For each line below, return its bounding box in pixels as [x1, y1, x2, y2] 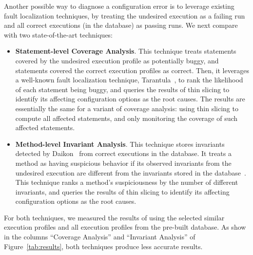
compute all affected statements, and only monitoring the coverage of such [15, 113, 238, 123]
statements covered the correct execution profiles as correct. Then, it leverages [15, 65, 250, 75]
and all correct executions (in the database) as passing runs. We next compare [4, 20, 238, 30]
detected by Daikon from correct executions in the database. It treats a [15, 148, 232, 158]
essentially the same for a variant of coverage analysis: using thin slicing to [15, 103, 238, 113]
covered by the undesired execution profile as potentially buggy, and [15, 55, 219, 65]
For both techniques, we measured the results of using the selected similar [4, 212, 225, 222]
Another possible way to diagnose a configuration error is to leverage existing [4, 1, 234, 11]
